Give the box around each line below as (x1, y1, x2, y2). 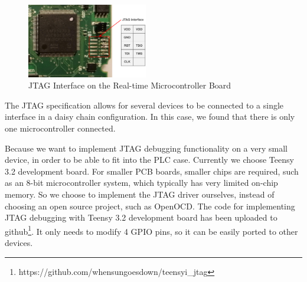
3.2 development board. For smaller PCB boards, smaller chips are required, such (5, 165, 299, 177)
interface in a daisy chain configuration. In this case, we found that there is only (5, 110, 295, 123)
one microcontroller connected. (5, 122, 116, 134)
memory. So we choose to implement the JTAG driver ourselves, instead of (5, 188, 275, 200)
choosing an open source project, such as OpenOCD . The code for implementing (5, 199, 295, 212)
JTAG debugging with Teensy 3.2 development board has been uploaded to (5, 211, 277, 224)
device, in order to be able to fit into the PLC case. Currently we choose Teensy (5, 153, 294, 166)
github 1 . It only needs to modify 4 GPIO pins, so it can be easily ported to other (5, 223, 298, 237)
